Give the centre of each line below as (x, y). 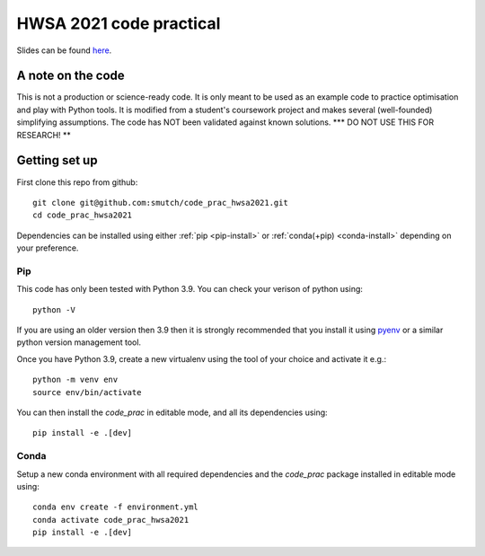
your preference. (48, 248)
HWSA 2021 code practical (119, 23)
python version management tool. (79, 342)
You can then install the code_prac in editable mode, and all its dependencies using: (172, 412)
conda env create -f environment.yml (116, 507)
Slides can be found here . (64, 50)
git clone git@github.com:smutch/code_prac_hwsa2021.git (161, 203)
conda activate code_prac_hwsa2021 (111, 520)
